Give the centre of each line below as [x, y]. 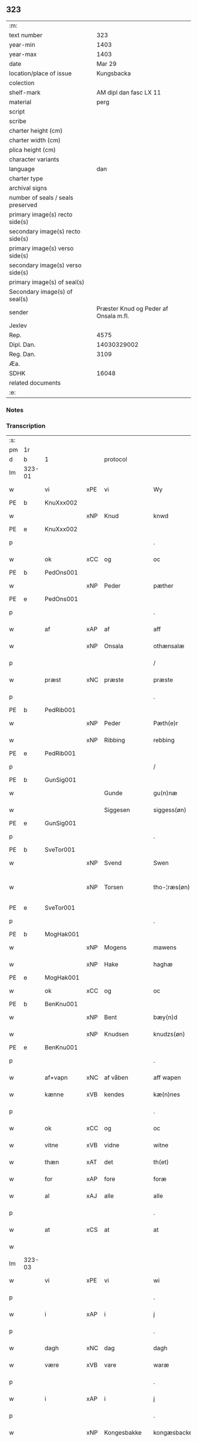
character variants [34, 159]
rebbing [164, 740]
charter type [26, 178]
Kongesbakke [123, 1433]
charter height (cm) [36, 131]
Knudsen [116, 1034]
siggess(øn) [170, 810]
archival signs [28, 188]
